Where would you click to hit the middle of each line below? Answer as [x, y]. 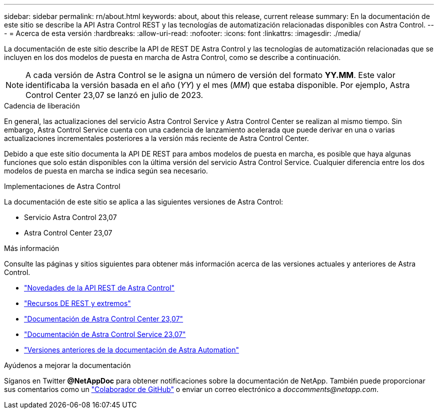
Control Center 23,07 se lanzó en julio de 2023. [114, 95]
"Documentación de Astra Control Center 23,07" [104, 319]
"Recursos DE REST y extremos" [77, 303]
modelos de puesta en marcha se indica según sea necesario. [106, 171]
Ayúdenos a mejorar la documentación [67, 365]
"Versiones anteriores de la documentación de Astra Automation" [132, 350]
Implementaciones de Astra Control [62, 186]
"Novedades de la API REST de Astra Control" [99, 288]
